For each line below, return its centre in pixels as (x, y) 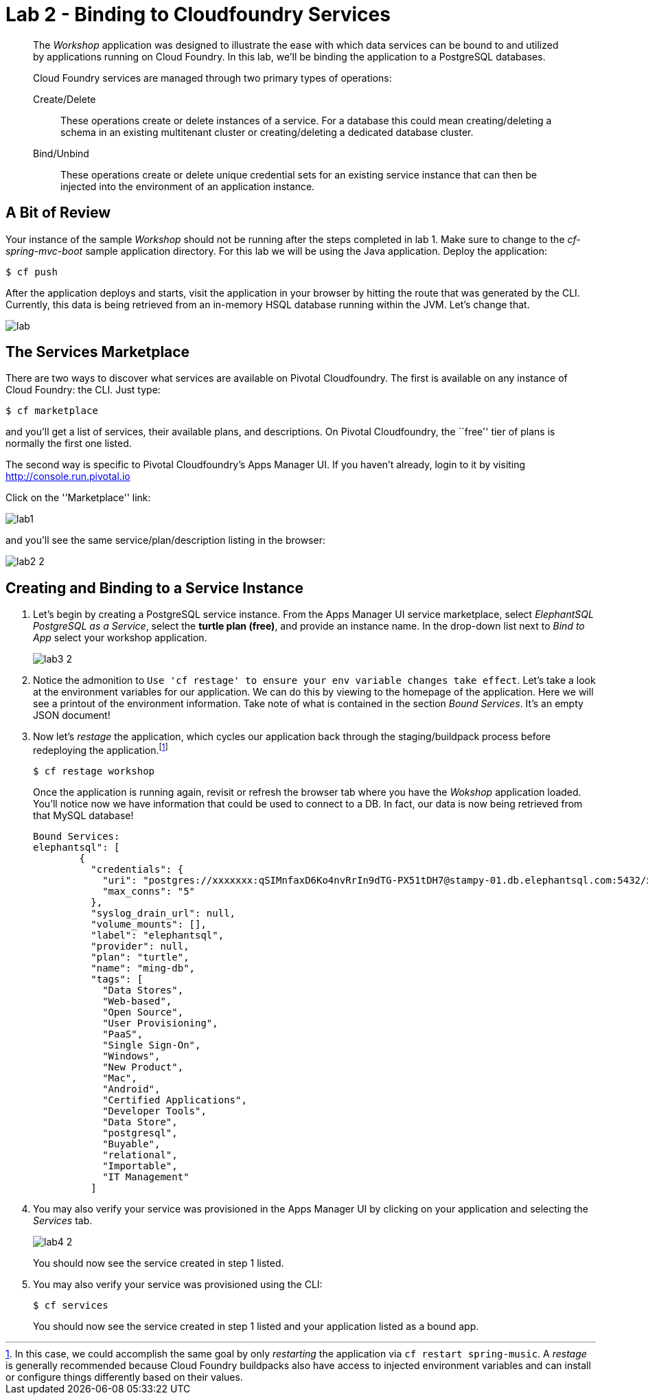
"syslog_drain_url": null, (163, 913)
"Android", (131, 1089)
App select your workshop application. (120, 638)
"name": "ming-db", (143, 968)
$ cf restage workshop (94, 771)
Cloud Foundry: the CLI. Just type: (83, 390)
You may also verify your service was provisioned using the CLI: (178, 1284)
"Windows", (131, 1056)
